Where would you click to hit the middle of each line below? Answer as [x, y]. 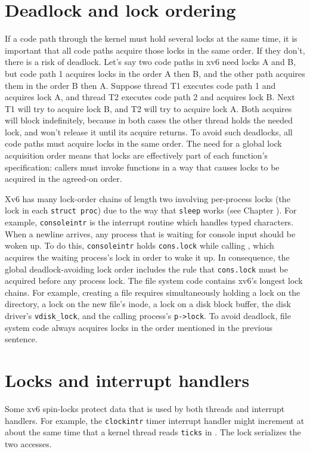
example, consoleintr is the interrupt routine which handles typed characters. [149, 222]
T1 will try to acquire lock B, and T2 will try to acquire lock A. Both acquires [148, 108]
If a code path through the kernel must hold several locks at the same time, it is [151, 38]
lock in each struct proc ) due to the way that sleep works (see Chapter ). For [151, 210]
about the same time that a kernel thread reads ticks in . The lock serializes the [153, 432]
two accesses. [28, 443]
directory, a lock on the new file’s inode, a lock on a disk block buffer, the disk [148, 304]
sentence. [21, 339]
